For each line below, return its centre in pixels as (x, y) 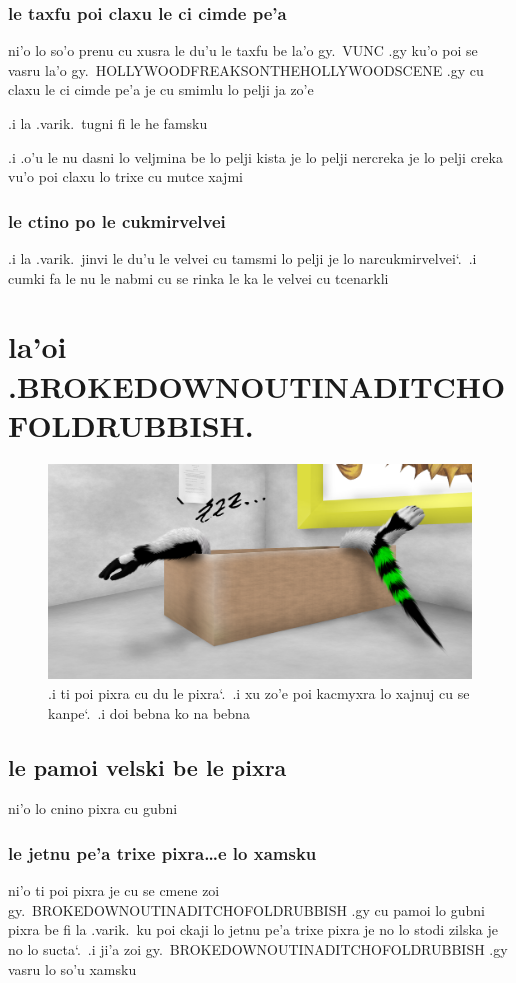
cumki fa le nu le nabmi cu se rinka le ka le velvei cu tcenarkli (198, 277)
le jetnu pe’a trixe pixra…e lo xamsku (162, 852)
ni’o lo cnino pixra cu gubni (93, 808)
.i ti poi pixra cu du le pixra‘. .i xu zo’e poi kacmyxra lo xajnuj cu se (259, 693)
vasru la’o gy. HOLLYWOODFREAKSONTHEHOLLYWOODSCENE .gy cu (246, 69)
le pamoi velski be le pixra (147, 766)
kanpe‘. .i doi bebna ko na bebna (149, 712)
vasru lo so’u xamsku (72, 968)
